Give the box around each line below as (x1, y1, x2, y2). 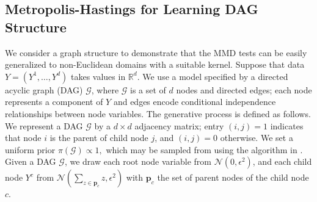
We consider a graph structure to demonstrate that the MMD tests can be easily (5, 46, 307, 59)
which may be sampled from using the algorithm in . (106, 143, 303, 156)
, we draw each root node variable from (64, 155, 211, 168)
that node (5, 131, 42, 144)
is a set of (130, 83, 166, 96)
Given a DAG (5, 155, 56, 168)
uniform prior (5, 143, 56, 156)
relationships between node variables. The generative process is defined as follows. (5, 107, 311, 120)
